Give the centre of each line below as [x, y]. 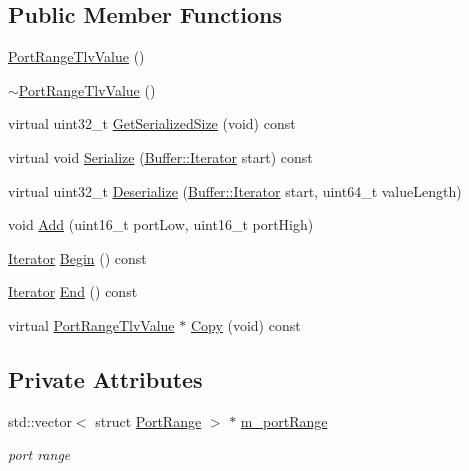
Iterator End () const [73, 291]
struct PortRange [148, 420]
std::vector [40, 420]
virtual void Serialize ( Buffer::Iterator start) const [160, 156]
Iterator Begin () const [77, 257]
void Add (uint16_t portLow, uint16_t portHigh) [161, 224]
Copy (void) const [245, 324]
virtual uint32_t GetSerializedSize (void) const [152, 123]
